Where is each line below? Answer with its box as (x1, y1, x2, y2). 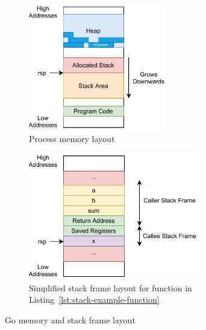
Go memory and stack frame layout (5, 313, 136, 326)
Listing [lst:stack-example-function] (29, 293, 160, 306)
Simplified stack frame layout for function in (29, 281, 192, 294)
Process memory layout (29, 132, 115, 145)
